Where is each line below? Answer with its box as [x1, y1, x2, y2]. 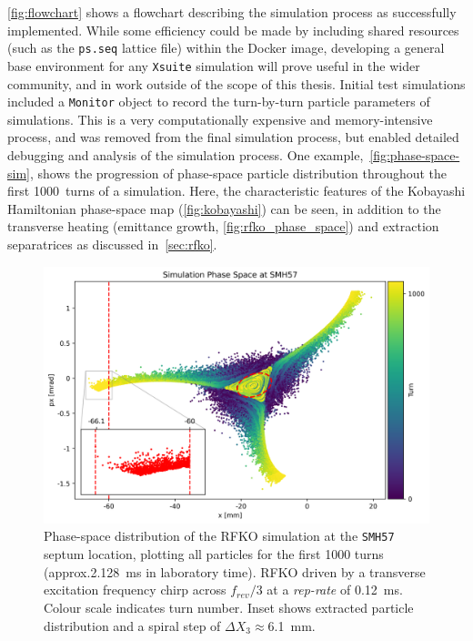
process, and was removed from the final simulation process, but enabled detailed [7, 127, 459, 147]
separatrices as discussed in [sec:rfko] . [7, 234, 217, 253]
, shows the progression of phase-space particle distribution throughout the [29, 163, 448, 182]
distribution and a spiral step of [44, 616, 221, 635]
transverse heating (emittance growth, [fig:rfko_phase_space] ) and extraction [7, 217, 439, 236]
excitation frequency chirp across [44, 580, 226, 599]
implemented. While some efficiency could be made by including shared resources [7, 20, 459, 39]
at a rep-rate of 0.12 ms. [267, 580, 403, 599]
